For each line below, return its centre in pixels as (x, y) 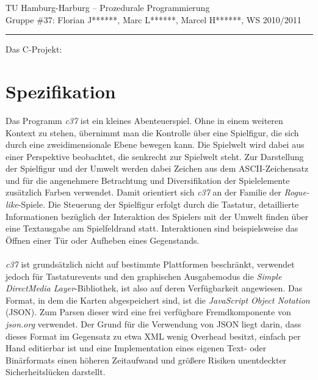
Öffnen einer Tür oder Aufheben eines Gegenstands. (103, 240)
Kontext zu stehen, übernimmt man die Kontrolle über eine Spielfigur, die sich (152, 132)
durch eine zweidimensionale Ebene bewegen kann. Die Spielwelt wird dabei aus (155, 144)
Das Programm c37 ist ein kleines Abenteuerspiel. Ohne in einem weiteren (144, 120)
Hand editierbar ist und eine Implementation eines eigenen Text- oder (136, 348)
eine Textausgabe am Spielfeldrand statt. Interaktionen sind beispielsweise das (152, 228)
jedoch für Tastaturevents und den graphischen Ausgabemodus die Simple (144, 276)
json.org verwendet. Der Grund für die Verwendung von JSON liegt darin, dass (154, 324)
